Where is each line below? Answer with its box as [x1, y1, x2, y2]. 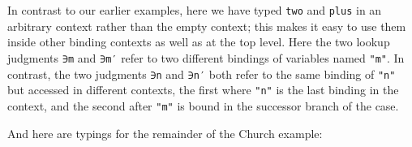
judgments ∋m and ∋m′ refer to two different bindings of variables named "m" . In [7, 50, 405, 66]
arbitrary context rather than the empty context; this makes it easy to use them [7, 17, 406, 34]
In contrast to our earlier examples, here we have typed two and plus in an [7, 2, 382, 19]
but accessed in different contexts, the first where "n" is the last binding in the [7, 81, 399, 98]
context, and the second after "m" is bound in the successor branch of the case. [7, 97, 399, 114]
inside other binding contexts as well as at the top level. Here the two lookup [7, 33, 390, 50]
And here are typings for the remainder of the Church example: [7, 124, 323, 141]
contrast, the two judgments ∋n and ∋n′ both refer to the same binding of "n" [7, 65, 396, 82]
